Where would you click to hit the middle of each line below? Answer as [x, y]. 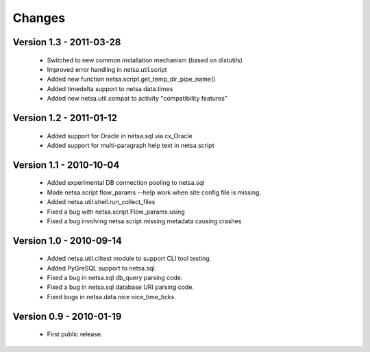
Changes [39, 18]
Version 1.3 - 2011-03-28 [67, 42]
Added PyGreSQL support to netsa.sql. [102, 268]
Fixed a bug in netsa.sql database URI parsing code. [121, 287]
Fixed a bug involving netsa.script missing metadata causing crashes [144, 221]
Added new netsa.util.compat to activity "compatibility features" [137, 99]
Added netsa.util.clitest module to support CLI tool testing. [129, 259]
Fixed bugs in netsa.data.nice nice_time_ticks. [111, 297]
